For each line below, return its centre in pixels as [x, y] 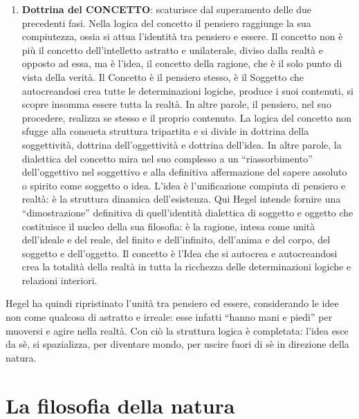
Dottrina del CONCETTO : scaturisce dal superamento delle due [167, 9]
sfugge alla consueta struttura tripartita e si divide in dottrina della [165, 131]
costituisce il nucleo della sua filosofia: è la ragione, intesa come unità [168, 226]
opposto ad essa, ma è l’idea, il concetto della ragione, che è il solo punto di [182, 63]
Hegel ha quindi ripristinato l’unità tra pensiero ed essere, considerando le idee [172, 303]
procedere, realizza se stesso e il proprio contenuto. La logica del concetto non [187, 117]
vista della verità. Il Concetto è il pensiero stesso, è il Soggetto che [163, 76]
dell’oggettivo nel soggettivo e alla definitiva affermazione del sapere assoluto [184, 172]
